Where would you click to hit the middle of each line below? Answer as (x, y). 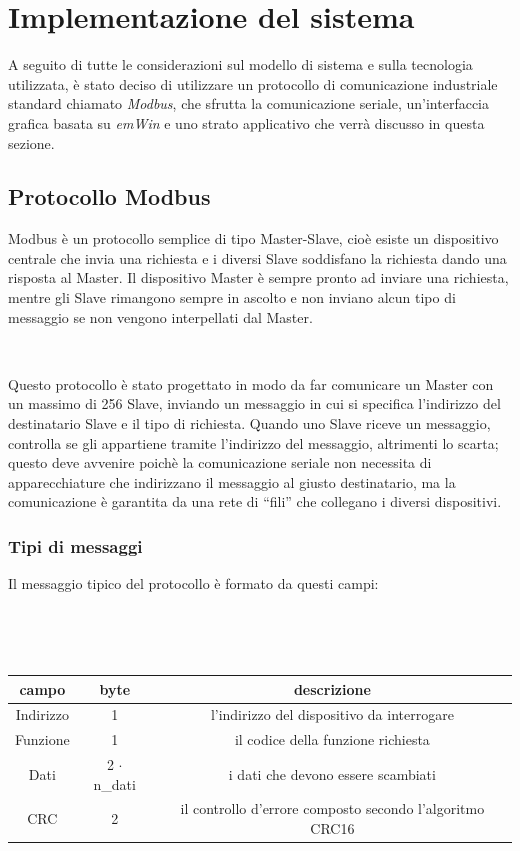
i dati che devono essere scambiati (332, 773)
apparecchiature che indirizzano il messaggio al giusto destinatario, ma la (232, 481)
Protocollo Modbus (109, 196)
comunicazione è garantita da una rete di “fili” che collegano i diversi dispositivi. (255, 501)
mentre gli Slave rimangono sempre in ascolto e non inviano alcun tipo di (232, 297)
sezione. (31, 142)
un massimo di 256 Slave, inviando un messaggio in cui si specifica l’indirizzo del (254, 403)
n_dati (114, 783)
